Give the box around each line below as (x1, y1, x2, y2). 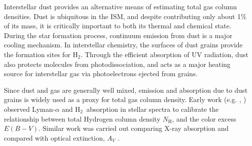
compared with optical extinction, (4, 132, 105, 143)
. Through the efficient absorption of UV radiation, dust (81, 49, 249, 59)
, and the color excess (172, 113, 236, 124)
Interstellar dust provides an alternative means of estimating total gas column (4, 1, 237, 11)
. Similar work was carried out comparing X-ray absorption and (38, 123, 229, 133)
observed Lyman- (4, 104, 55, 114)
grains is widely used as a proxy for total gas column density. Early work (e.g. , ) (4, 94, 246, 104)
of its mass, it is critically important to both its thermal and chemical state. (4, 21, 231, 31)
